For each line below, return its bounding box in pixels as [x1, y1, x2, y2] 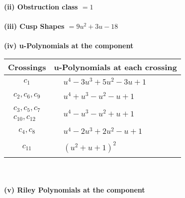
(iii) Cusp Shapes [4, 21, 65, 31]
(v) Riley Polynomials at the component [4, 184, 145, 195]
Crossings [8, 61, 46, 73]
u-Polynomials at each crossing [54, 61, 177, 73]
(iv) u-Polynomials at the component [4, 40, 134, 51]
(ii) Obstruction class [4, 1, 78, 11]
